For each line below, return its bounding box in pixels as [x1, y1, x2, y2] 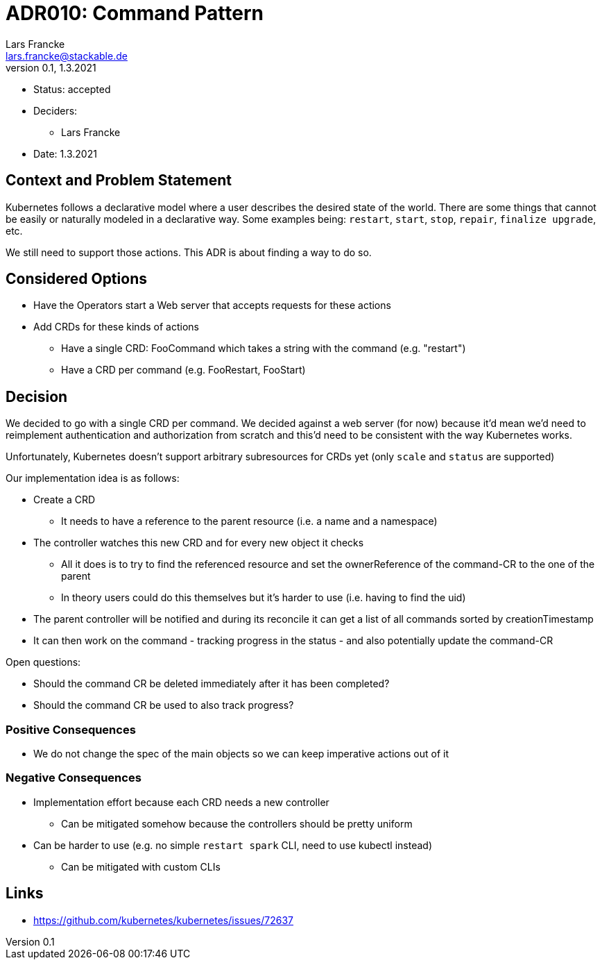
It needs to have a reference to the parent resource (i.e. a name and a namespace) [61, 515, 438, 528]
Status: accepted [33, 83, 111, 95]
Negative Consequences [6, 771, 141, 785]
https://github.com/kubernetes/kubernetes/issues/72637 [33, 914, 294, 926]
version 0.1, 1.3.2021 [6, 61, 96, 74]
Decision [6, 387, 68, 405]
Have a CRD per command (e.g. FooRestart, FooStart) [61, 364, 306, 376]
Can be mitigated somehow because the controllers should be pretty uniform [61, 817, 413, 830]
